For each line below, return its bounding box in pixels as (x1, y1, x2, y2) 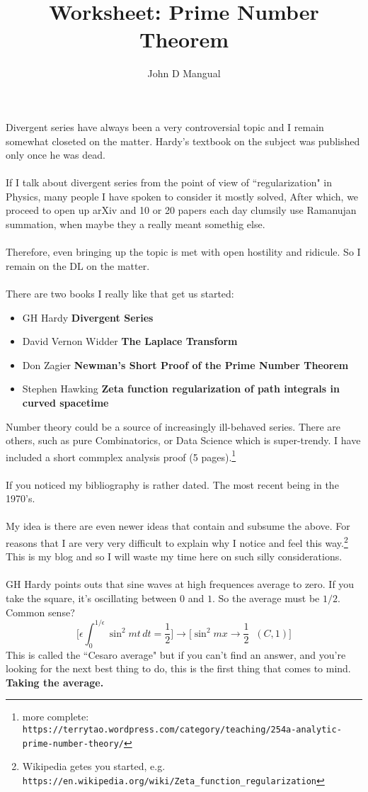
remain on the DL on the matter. (6, 258, 150, 273)
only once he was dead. (6, 147, 105, 162)
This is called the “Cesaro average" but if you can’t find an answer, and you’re (6, 647, 346, 662)
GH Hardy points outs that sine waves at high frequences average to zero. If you (6, 577, 355, 592)
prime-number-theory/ (22, 738, 124, 749)
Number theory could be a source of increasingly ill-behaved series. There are (6, 419, 341, 434)
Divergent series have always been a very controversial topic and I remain (6, 119, 324, 134)
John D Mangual (147, 66, 221, 81)
